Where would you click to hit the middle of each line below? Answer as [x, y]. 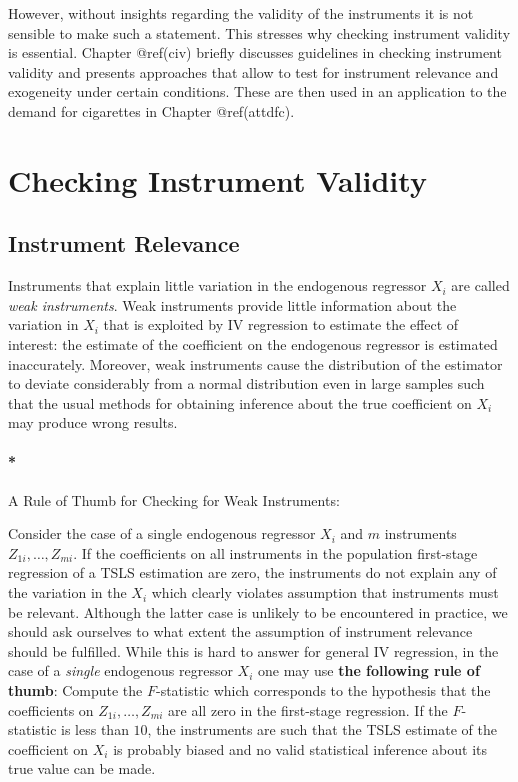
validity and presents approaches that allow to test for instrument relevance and [253, 71]
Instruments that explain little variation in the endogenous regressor [217, 285]
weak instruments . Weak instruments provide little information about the [232, 304]
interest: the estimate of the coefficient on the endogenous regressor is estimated [253, 343]
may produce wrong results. [93, 422]
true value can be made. [82, 768]
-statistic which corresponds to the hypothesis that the [323, 690]
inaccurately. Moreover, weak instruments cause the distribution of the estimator [255, 363]
